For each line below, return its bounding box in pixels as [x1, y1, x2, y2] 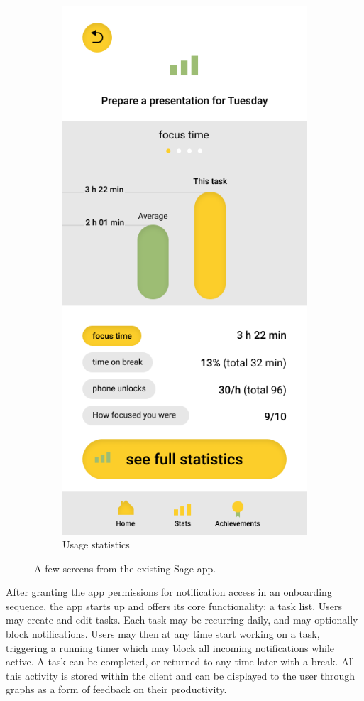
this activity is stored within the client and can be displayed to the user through [6, 668, 355, 683]
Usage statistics [62, 537, 130, 552]
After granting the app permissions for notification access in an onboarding [6, 585, 332, 599]
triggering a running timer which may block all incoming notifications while [6, 640, 335, 655]
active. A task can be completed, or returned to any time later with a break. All [6, 654, 355, 669]
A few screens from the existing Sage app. [34, 560, 216, 575]
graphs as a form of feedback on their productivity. [6, 682, 227, 697]
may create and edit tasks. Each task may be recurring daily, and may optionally [6, 612, 358, 627]
